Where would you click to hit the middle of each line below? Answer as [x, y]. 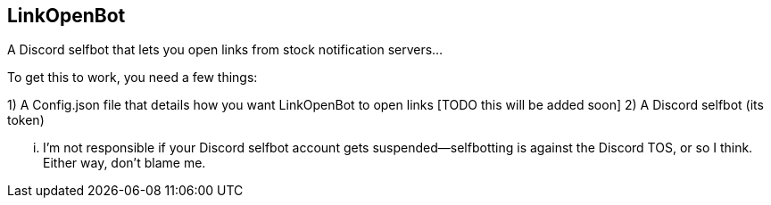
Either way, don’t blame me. [124, 163]
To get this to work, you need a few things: [133, 78]
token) [26, 120]
